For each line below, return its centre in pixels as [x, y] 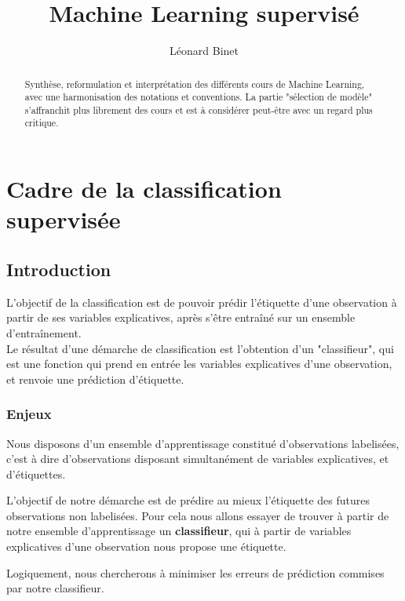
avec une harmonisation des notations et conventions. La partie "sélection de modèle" [198, 97]
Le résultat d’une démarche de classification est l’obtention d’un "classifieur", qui [200, 348]
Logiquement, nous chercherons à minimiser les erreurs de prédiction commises [195, 572]
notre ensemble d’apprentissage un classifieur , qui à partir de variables [179, 531]
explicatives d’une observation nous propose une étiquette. [146, 546]
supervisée [64, 219]
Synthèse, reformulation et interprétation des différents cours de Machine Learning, [195, 84]
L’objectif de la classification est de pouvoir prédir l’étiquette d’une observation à [202, 302]
